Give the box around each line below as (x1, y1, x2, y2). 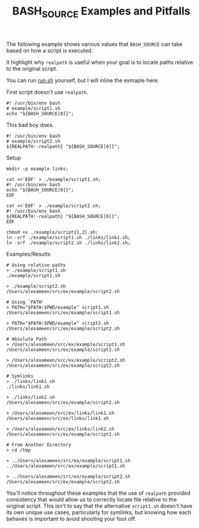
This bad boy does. (6, 121, 54, 128)
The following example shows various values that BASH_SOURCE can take (6, 40, 183, 48)
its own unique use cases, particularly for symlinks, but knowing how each (6, 509, 192, 516)
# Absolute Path (6, 336, 47, 342)
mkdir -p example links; (6, 166, 69, 172)
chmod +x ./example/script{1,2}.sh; (6, 229, 98, 235)
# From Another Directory (6, 442, 71, 448)
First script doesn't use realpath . (6, 88, 89, 95)
